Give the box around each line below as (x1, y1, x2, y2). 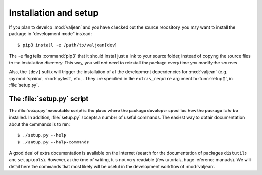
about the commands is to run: (9, 121, 70, 127)
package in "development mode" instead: (9, 31, 92, 36)
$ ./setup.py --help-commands (17, 139, 90, 145)
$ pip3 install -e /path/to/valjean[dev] (17, 42, 117, 48)
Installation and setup (9, 7, 98, 18)
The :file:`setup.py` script (9, 95, 89, 103)
